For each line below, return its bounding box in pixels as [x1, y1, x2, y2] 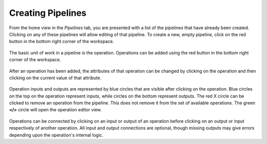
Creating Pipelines [9, 7, 87, 18]
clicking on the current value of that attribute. [9, 75, 101, 81]
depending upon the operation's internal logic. [9, 132, 104, 138]
